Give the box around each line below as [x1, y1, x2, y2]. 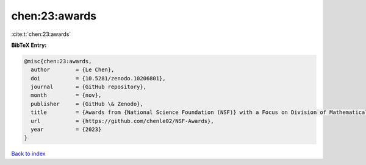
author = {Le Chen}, [30, 66, 115, 73]
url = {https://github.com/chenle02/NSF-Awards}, [30, 118, 214, 124]
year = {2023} [30, 126, 102, 133]
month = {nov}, [30, 92, 102, 99]
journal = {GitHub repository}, [30, 83, 146, 91]
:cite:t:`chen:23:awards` [11, 30, 71, 38]
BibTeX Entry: [11, 41, 47, 49]
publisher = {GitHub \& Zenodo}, [30, 100, 143, 107]
